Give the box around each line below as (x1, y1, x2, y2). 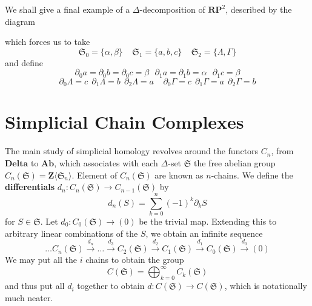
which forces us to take (5, 35, 90, 48)
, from (271, 144, 294, 157)
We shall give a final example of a (5, 3, 130, 15)
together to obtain (77, 279, 145, 292)
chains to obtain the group (85, 253, 184, 266)
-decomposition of (139, 3, 205, 15)
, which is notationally (224, 279, 307, 292)
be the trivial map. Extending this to (139, 214, 277, 227)
